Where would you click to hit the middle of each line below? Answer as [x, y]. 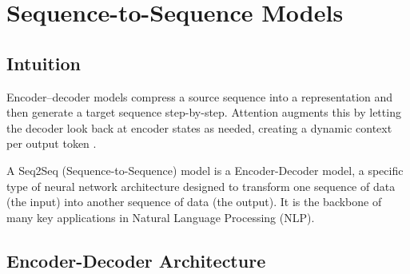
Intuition [44, 63]
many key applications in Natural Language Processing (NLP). [161, 217]
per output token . [52, 143]
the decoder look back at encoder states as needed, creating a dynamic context [199, 127]
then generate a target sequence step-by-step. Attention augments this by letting [204, 112]
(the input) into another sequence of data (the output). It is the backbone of [194, 202]
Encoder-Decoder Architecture [136, 260]
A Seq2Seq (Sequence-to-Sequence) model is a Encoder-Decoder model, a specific [205, 170]
